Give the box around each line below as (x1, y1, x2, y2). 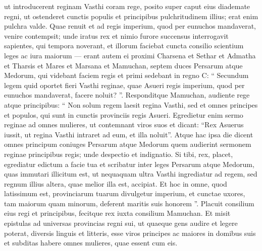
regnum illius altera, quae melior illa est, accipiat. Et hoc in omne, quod (4, 178, 227, 189)
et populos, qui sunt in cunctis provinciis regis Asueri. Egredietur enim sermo (4, 109, 243, 120)
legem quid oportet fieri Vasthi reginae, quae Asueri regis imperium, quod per (4, 79, 245, 90)
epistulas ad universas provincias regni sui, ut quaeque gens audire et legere (4, 218, 238, 228)
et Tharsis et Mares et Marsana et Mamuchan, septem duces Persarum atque (4, 60, 243, 70)
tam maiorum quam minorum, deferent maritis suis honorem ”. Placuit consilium (4, 198, 254, 208)
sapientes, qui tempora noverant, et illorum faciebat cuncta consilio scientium (4, 40, 244, 51)
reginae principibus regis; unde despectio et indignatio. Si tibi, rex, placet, (4, 148, 233, 159)
